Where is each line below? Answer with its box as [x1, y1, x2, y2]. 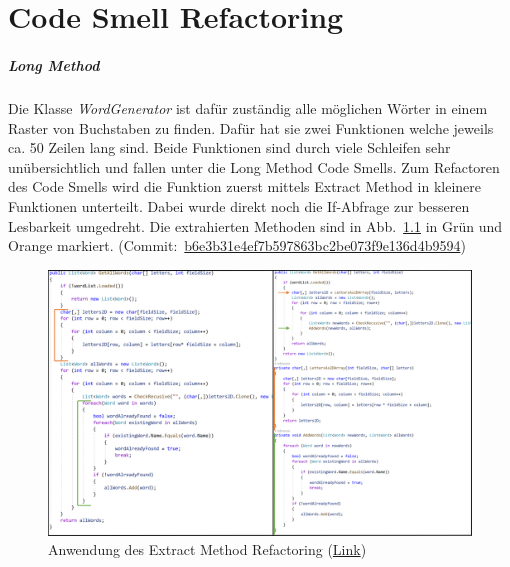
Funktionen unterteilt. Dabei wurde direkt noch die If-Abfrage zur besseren [8, 195, 470, 216]
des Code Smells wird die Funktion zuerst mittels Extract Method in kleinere [8, 176, 481, 197]
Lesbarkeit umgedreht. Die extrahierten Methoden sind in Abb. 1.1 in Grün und [8, 215, 503, 236]
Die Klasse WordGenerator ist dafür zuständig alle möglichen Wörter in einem [8, 97, 488, 118]
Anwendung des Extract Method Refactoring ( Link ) [48, 539, 367, 560]
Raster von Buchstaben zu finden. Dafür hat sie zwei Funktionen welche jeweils [8, 117, 494, 138]
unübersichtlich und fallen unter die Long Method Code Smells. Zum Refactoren [8, 156, 500, 177]
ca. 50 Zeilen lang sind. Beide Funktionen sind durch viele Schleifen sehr [8, 137, 451, 158]
